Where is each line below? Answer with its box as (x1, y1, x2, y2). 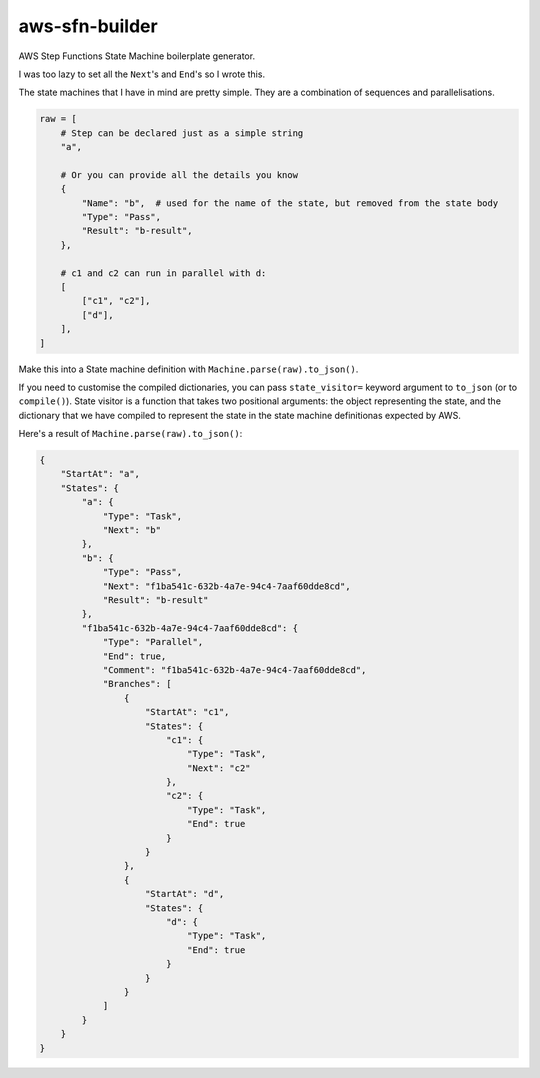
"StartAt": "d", (145, 888, 225, 900)
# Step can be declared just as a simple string (60, 127, 304, 139)
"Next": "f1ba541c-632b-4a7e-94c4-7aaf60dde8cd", (102, 580, 351, 592)
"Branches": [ (102, 678, 172, 690)
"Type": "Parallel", (102, 636, 204, 648)
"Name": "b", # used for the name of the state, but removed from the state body (81, 197, 499, 209)
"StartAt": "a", (60, 468, 140, 480)
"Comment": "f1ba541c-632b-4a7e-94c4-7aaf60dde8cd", (102, 664, 367, 675)
